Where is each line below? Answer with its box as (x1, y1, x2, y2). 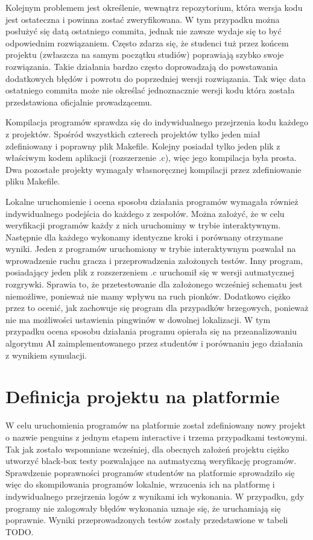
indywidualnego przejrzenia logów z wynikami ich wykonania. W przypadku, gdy (5, 489, 305, 502)
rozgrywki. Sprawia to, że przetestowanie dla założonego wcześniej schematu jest (5, 278, 303, 290)
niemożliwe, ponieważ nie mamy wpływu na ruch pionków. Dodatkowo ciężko (5, 289, 291, 302)
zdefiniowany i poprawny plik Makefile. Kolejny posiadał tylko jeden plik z (5, 139, 280, 152)
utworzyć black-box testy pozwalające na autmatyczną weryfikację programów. (5, 454, 297, 467)
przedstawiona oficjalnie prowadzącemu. (5, 95, 153, 108)
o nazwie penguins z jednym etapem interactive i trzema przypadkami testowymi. (5, 430, 308, 443)
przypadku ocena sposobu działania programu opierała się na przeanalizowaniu (5, 325, 297, 337)
